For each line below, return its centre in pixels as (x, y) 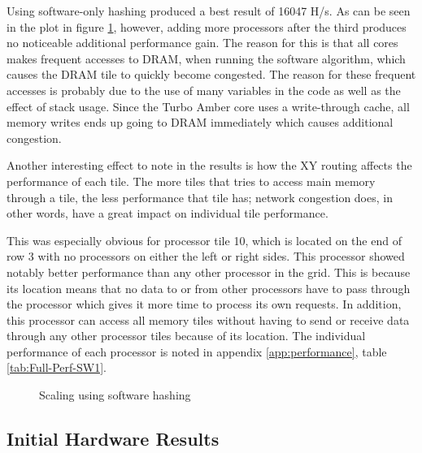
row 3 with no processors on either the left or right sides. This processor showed (206, 256)
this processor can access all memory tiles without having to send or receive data (208, 319)
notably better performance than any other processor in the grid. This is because (209, 272)
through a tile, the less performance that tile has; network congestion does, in (200, 197)
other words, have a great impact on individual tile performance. (167, 213)
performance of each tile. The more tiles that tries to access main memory (191, 181)
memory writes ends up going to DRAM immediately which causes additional (200, 122)
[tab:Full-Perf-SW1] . (57, 367)
